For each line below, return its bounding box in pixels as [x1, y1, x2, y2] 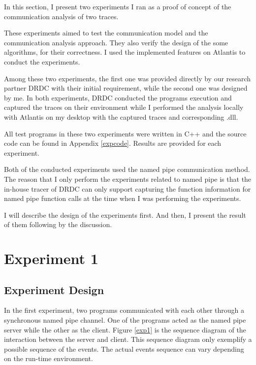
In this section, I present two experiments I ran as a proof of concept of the [4, 1, 231, 11]
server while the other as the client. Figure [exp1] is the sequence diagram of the [4, 324, 246, 334]
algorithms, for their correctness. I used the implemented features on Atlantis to [4, 47, 246, 57]
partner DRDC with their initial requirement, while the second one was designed [4, 83, 248, 93]
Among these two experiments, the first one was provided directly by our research [4, 73, 251, 83]
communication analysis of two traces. [4, 11, 119, 21]
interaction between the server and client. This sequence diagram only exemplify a [4, 334, 252, 344]
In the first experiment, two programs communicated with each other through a [4, 305, 245, 315]
